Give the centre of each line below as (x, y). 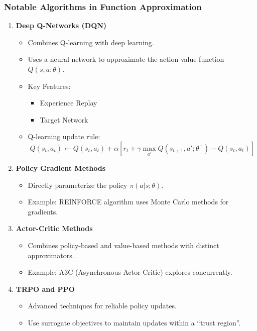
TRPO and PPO (45, 289)
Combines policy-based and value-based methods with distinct (123, 245)
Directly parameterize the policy (78, 185)
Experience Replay (69, 103)
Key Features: (49, 86)
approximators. (51, 255)
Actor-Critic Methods (54, 228)
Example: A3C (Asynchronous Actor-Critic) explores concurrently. (130, 272)
